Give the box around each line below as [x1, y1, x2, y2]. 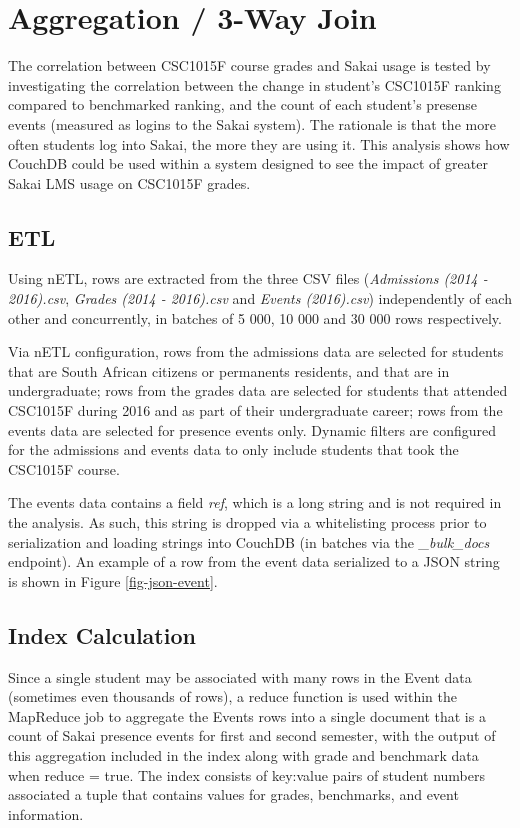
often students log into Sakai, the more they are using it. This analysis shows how [8, 133, 510, 154]
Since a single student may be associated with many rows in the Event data [8, 666, 472, 687]
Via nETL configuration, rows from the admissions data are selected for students [8, 341, 504, 362]
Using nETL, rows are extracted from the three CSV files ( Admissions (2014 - [8, 268, 488, 289]
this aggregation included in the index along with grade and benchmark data [8, 744, 479, 765]
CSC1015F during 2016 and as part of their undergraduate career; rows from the [8, 400, 503, 421]
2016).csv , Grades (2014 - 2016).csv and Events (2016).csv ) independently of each [8, 288, 512, 309]
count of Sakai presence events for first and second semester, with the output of [8, 725, 496, 746]
